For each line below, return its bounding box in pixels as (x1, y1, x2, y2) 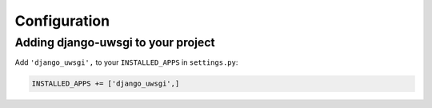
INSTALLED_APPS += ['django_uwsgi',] (31, 79, 180, 88)
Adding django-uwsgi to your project (14, 35, 215, 50)
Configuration (14, 12, 110, 30)
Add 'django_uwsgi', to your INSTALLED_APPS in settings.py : (14, 58, 238, 67)
